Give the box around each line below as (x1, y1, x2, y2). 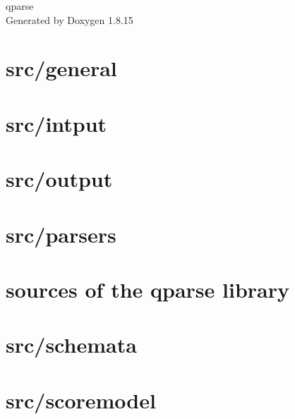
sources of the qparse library (6, 274, 289, 303)
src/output (6, 164, 113, 193)
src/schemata (6, 330, 137, 359)
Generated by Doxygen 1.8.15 (6, 12, 133, 27)
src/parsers (6, 219, 116, 248)
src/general (6, 54, 117, 83)
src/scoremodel (6, 385, 156, 414)
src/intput (6, 109, 107, 138)
